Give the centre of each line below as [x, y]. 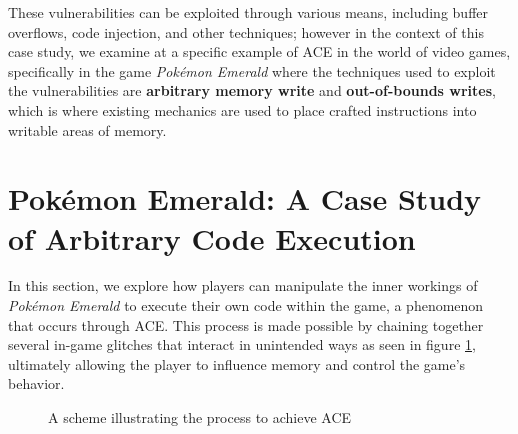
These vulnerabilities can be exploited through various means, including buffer [248, 12]
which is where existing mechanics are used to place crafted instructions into [242, 109]
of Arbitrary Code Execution [212, 237]
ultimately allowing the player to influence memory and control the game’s [237, 363]
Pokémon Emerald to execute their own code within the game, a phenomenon [246, 305]
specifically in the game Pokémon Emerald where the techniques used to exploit [252, 70]
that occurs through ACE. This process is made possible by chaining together [246, 324]
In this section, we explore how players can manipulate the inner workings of [243, 285]
